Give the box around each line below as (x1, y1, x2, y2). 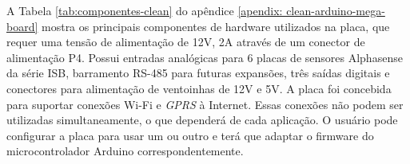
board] (6, 18, 38, 34)
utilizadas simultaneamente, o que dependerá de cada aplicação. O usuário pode (6, 111, 398, 128)
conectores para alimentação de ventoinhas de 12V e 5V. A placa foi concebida (6, 80, 392, 96)
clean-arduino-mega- (286, 2, 385, 18)
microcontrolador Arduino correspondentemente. (6, 143, 244, 159)
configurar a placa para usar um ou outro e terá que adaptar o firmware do (6, 127, 374, 143)
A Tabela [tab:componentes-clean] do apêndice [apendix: (6, 2, 283, 18)
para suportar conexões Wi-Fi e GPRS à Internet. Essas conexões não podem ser (6, 96, 404, 112)
